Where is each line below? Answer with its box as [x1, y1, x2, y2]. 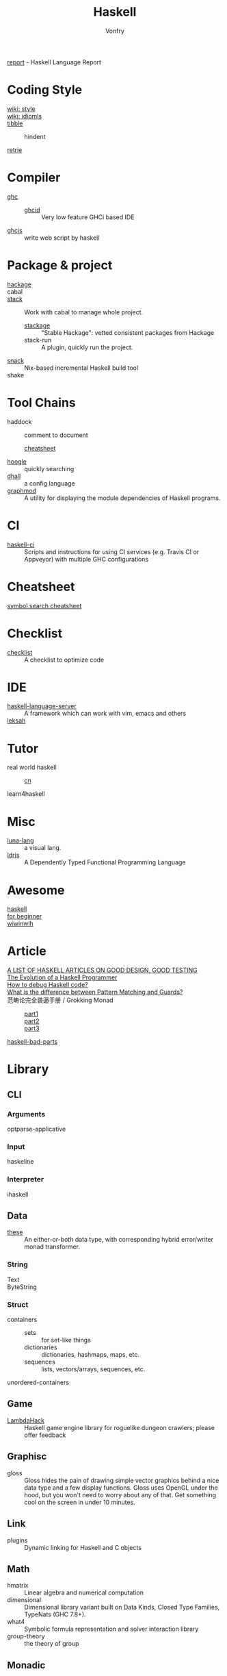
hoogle [7, 457, 27, 466]
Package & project [7, 258, 113, 273]
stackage [24, 321, 51, 329]
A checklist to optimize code [24, 655, 105, 664]
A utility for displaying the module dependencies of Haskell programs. [24, 494, 221, 502]
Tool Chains [7, 395, 77, 410]
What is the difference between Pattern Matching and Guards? [7, 988, 183, 997]
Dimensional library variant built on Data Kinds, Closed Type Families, [24, 1603, 220, 1612]
